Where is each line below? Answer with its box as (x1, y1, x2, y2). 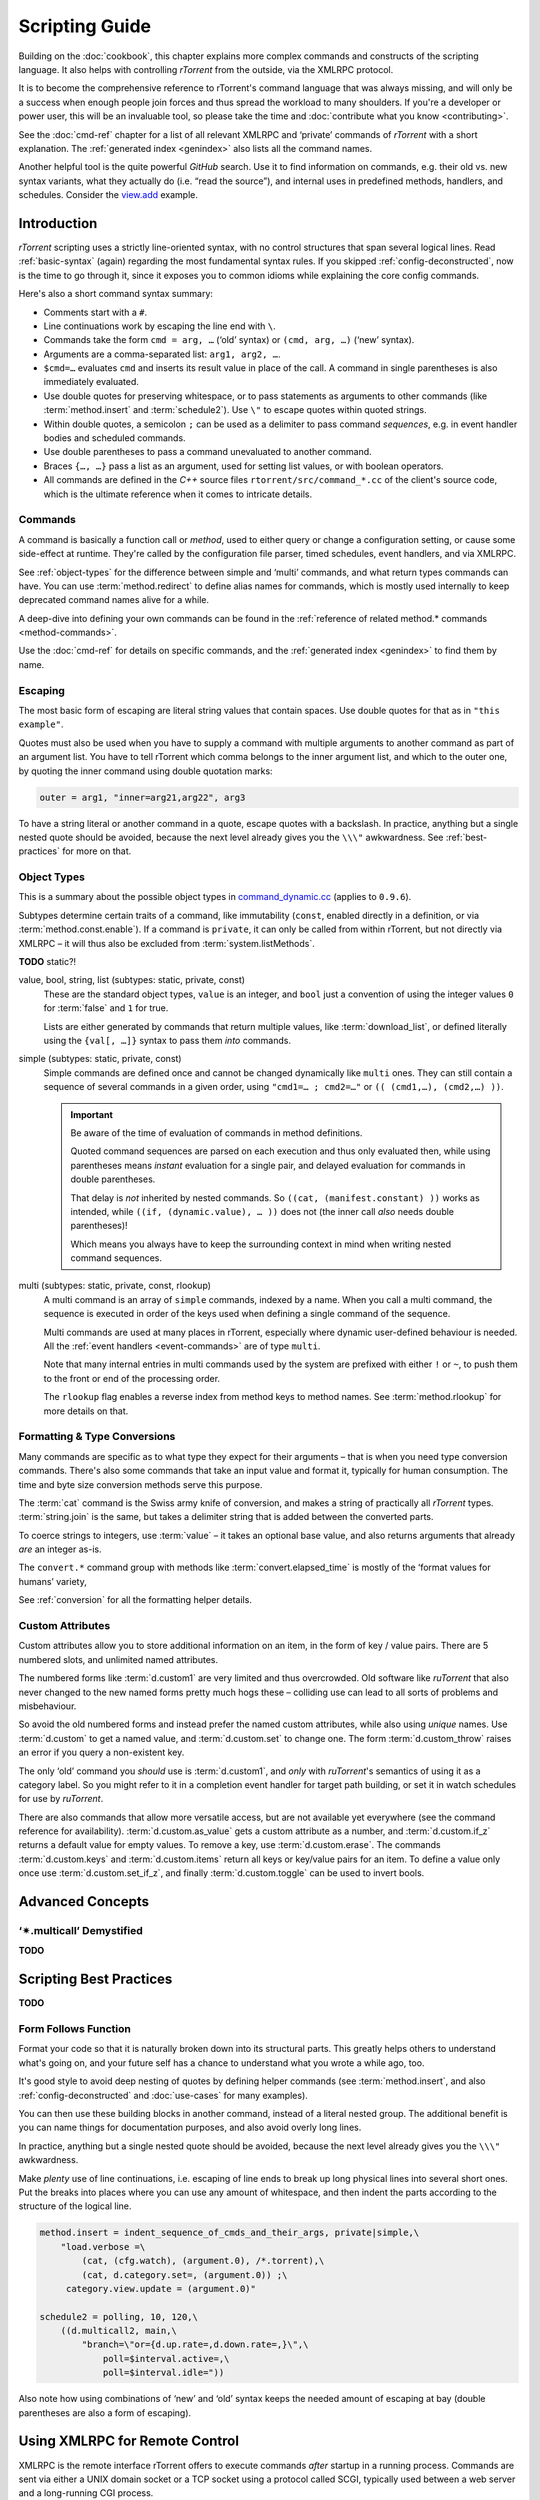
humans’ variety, (18, 1575, 87, 1587)
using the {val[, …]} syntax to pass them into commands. (43, 1034, 292, 1046)
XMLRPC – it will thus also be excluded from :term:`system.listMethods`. (18, 937, 315, 949)
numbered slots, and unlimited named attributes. (18, 1653, 219, 1665)
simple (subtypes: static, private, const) (18, 1053, 182, 1065)
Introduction (18, 215, 98, 232)
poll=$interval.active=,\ (102, 2353, 230, 2364)
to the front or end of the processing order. (43, 1372, 220, 1384)
